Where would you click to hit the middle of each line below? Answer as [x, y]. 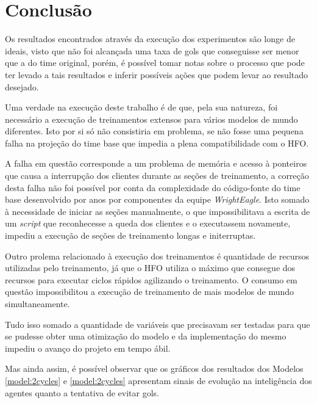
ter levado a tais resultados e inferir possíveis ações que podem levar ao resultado [157, 74]
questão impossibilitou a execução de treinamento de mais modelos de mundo [150, 292]
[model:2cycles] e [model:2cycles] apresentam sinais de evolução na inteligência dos [158, 380]
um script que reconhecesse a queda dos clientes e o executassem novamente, [148, 223]
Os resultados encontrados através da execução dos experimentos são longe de [150, 39]
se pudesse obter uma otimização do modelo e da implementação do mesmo [146, 336]
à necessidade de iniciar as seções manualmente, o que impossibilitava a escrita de [158, 211]
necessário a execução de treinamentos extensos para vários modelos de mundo [151, 119]
